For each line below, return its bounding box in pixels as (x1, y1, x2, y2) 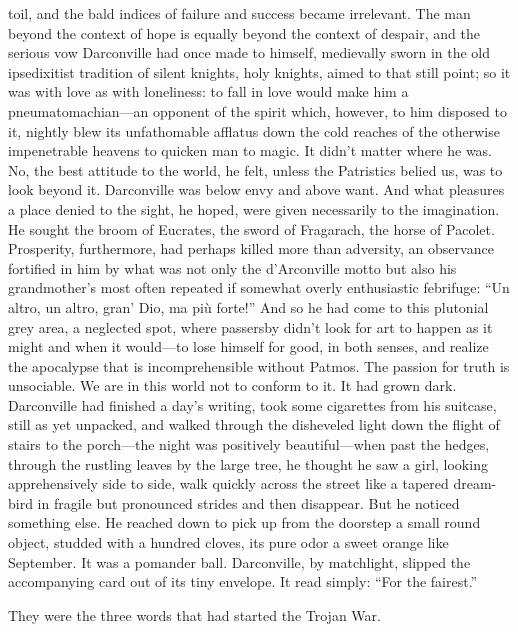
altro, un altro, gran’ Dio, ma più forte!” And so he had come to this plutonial (8, 296, 489, 317)
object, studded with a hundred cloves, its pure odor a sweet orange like (8, 532, 449, 553)
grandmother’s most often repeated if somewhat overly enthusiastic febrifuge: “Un (8, 277, 510, 298)
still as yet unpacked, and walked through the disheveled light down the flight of (8, 414, 500, 435)
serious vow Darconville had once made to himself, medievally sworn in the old (8, 42, 491, 63)
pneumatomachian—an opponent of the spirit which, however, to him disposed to (8, 100, 507, 121)
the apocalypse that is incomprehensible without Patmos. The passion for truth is (8, 355, 510, 376)
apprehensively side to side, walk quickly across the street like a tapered (8, 473, 449, 494)
